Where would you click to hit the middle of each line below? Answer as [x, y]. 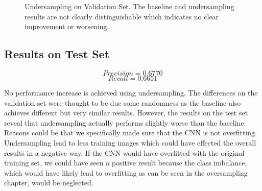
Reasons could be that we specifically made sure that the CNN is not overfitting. [130, 133]
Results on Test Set [57, 54]
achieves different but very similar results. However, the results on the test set [126, 113]
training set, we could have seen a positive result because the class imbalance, [126, 163]
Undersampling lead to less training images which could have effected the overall [130, 142]
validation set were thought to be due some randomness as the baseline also [123, 102]
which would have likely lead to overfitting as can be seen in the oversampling [126, 172]
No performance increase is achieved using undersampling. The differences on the [131, 92]
